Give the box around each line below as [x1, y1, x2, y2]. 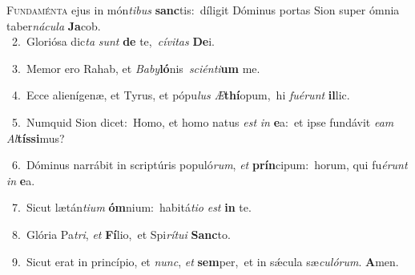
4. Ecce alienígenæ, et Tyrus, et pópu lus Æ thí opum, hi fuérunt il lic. [11, 87, 350, 103]
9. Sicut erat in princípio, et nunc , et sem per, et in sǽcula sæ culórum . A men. [11, 253, 399, 269]
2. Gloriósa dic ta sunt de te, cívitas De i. [11, 33, 215, 50]
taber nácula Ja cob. [6, 17, 101, 34]
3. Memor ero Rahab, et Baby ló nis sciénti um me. [11, 59, 260, 76]
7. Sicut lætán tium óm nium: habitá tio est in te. [11, 199, 252, 216]
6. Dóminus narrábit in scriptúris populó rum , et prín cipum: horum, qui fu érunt [11, 156, 408, 173]
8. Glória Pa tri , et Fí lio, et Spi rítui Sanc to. [11, 225, 231, 242]
